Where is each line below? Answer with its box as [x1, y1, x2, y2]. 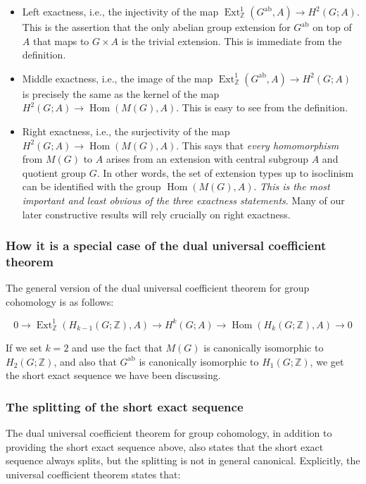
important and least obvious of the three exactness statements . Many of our [22, 192, 345, 207]
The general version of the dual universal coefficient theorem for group [6, 280, 310, 295]
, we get [310, 354, 344, 368]
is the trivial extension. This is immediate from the [121, 33, 342, 48]
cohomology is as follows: [6, 294, 114, 309]
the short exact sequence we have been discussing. [6, 368, 221, 383]
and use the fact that [72, 340, 163, 354]
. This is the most [253, 179, 330, 194]
